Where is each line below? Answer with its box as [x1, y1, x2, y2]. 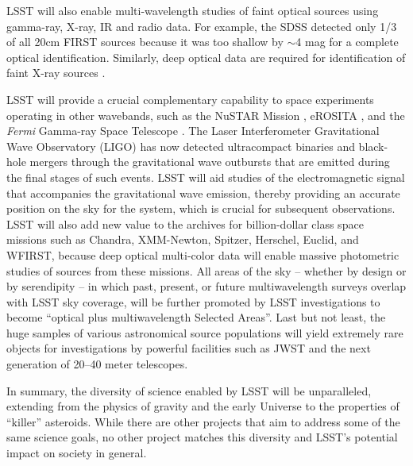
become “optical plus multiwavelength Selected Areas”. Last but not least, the [6, 309, 386, 325]
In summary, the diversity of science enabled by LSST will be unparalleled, [6, 382, 372, 399]
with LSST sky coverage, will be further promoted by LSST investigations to [6, 293, 380, 310]
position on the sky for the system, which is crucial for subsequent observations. [6, 200, 396, 217]
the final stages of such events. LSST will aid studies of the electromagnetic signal [6, 168, 405, 185]
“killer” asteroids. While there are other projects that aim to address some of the [6, 413, 400, 429]
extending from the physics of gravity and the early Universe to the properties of [6, 398, 399, 414]
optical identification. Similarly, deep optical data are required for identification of [6, 48, 406, 65]
